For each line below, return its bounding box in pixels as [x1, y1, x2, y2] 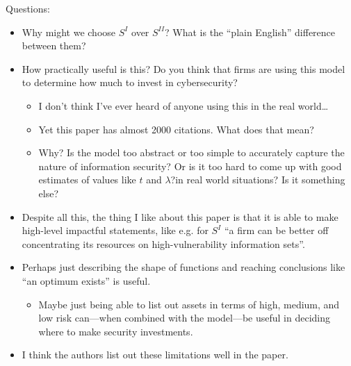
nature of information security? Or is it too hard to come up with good [38, 158, 342, 173]
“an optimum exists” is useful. [22, 273, 151, 288]
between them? [22, 38, 86, 53]
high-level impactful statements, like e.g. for [22, 223, 209, 238]
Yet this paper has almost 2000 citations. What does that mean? [38, 122, 314, 136]
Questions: [6, 1, 50, 15]
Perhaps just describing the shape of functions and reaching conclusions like [22, 260, 345, 274]
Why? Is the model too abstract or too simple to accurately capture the [38, 145, 345, 160]
